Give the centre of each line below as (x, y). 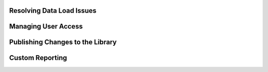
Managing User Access (46, 26)
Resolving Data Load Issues (53, 11)
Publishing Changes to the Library (63, 42)
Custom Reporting (38, 58)
